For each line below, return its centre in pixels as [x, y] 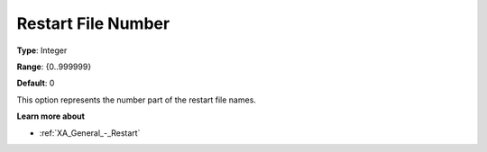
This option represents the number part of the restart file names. [137, 100]
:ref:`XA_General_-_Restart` [90, 133]
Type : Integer [42, 50]
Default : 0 [36, 83]
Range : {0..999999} [54, 67]
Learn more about [51, 116]
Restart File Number [93, 23]
